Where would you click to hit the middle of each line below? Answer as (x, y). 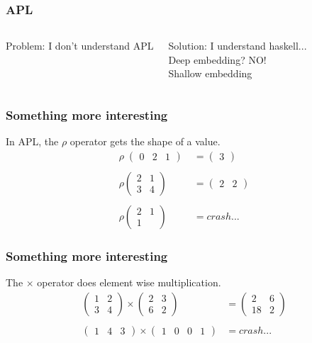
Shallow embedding (210, 73)
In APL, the (32, 141)
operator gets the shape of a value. (145, 141)
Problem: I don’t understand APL (80, 46)
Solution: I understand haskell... (238, 46)
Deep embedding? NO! (217, 59)
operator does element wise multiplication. (129, 282)
